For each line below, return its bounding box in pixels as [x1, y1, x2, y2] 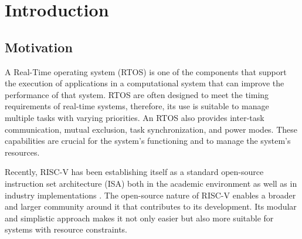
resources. [5, 146, 40, 158]
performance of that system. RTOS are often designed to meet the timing [5, 88, 269, 100]
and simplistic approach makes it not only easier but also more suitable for [5, 211, 274, 224]
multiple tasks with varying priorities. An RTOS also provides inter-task [5, 111, 264, 123]
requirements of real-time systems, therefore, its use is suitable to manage [5, 100, 269, 112]
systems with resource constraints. [5, 223, 127, 235]
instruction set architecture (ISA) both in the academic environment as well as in [5, 177, 297, 189]
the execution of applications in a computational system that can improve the [5, 77, 284, 89]
